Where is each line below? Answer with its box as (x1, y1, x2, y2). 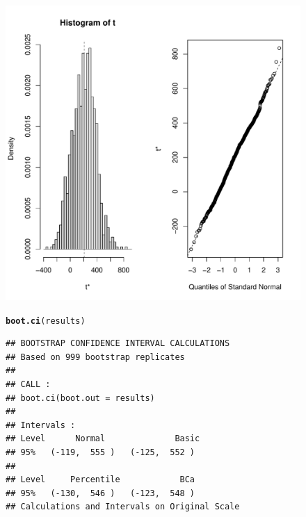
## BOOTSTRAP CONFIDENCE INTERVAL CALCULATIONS (6, 338, 230, 349)
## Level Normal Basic (6, 434, 200, 444)
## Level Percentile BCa (6, 475, 195, 485)
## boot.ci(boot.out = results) (6, 393, 155, 403)
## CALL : (6, 379, 51, 390)
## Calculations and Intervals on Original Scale (6, 502, 240, 512)
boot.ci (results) (6, 315, 86, 326)
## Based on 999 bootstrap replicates (6, 352, 185, 362)
